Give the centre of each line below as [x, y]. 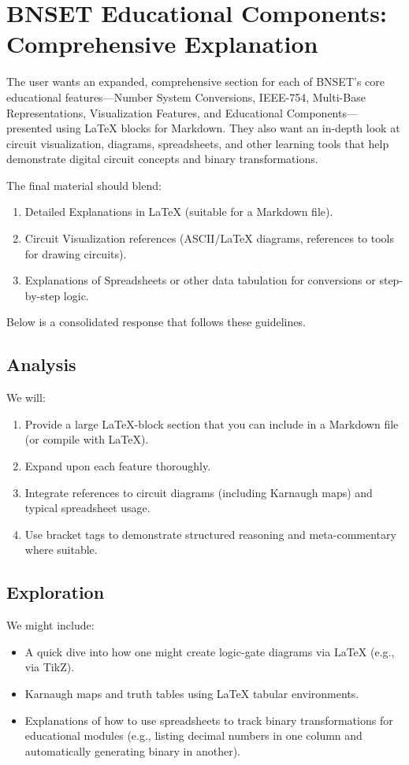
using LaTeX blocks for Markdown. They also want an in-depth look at [228, 128]
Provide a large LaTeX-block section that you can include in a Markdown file [212, 423]
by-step [43, 295]
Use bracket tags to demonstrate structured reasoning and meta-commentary [210, 534]
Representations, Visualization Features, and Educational [145, 112]
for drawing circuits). [76, 253]
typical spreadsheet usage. [87, 508]
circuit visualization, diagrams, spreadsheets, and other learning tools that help [198, 143]
